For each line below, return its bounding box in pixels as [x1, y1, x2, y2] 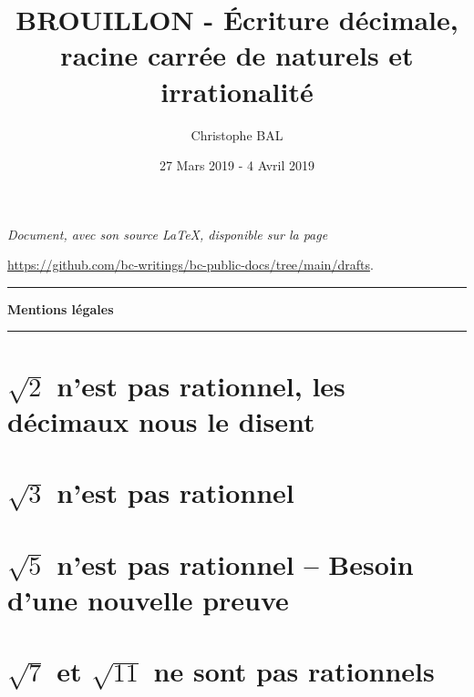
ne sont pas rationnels [153, 652, 435, 690]
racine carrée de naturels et [60, 36, 414, 74]
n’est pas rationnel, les [57, 366, 345, 404]
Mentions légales [7, 299, 114, 318]
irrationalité [160, 72, 314, 109]
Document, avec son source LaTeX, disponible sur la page [7, 224, 328, 243]
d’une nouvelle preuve [7, 580, 289, 618]
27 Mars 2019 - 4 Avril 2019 [159, 156, 315, 175]
